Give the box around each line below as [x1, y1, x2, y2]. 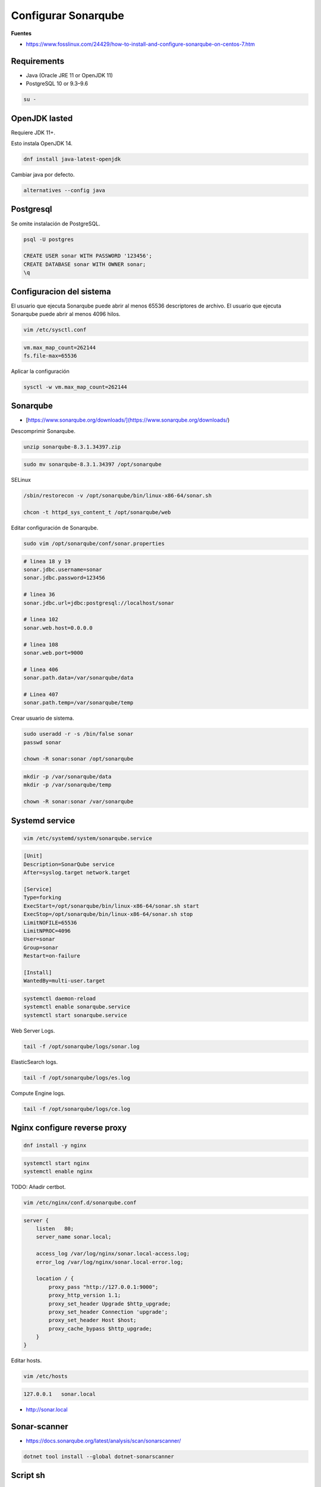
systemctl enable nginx [23, 1168, 93, 1175]
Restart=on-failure [23, 952, 80, 959]
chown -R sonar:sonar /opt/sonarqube [23, 755, 134, 763]
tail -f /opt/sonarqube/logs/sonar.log [23, 1043, 140, 1050]
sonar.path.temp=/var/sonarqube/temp [23, 699, 134, 706]
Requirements [11, 56, 65, 66]
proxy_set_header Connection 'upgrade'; [48, 1309, 168, 1315]
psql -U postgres [23, 236, 74, 243]
